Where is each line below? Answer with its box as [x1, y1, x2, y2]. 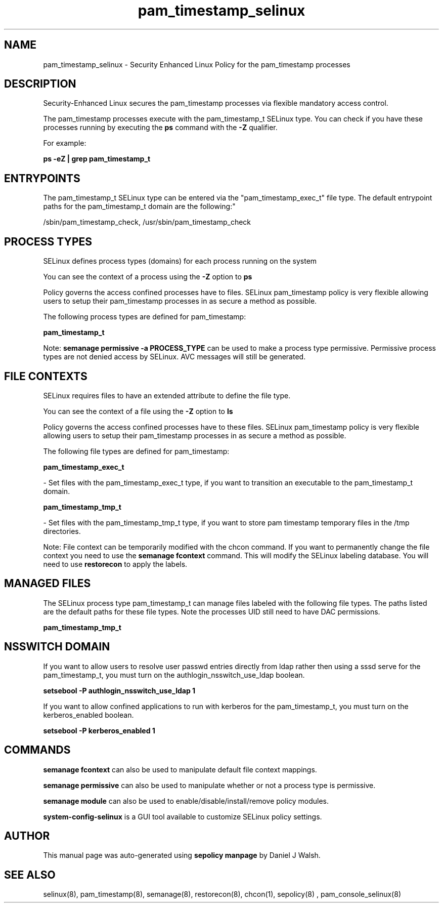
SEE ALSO [4, 868, 56, 881]
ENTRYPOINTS [4, 172, 80, 185]
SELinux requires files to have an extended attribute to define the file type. [43, 391, 291, 400]
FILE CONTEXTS [4, 369, 87, 383]
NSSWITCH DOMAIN [4, 640, 110, 653]
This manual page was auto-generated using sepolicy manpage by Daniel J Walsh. [43, 851, 321, 860]
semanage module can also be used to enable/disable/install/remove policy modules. [43, 796, 329, 805]
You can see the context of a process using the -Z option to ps [43, 272, 252, 281]
